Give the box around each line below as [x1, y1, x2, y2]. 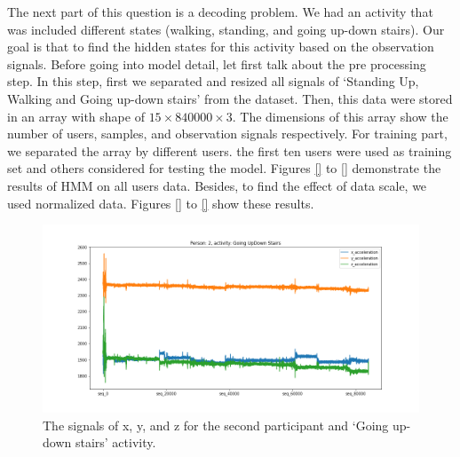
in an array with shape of [7, 106, 145, 125]
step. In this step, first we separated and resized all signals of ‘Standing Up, [7, 72, 419, 91]
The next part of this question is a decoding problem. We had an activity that [7, 3, 433, 20]
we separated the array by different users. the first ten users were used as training [7, 141, 452, 160]
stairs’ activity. [75, 433, 156, 452]
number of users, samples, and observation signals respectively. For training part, [7, 124, 448, 143]
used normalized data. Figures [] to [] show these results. [7, 193, 314, 212]
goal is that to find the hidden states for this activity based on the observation [7, 37, 434, 56]
